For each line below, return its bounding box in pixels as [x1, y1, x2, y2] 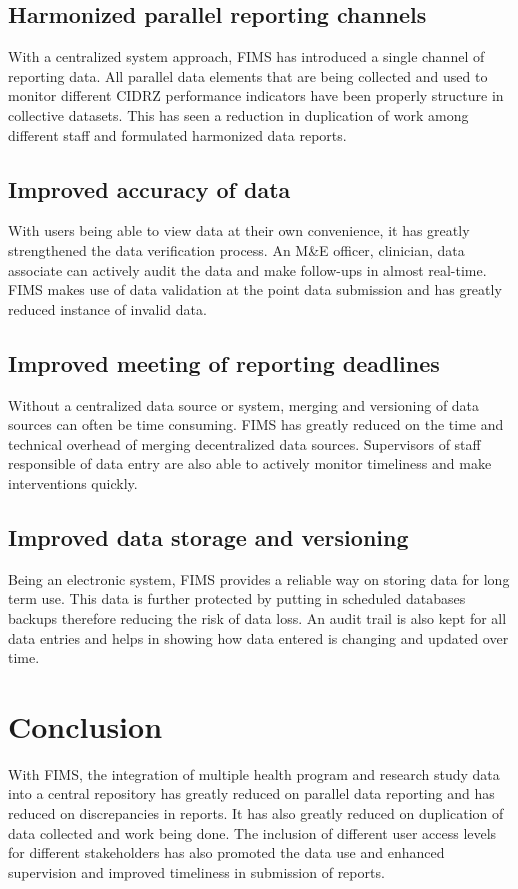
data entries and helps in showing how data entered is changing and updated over [8, 627, 509, 648]
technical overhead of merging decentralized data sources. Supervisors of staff [8, 433, 481, 454]
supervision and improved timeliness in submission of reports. [8, 861, 385, 882]
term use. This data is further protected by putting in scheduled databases [8, 588, 466, 609]
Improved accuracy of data [8, 173, 291, 204]
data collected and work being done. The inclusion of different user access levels [8, 822, 497, 843]
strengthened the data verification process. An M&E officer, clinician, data [8, 239, 465, 260]
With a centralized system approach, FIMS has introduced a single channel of [8, 46, 485, 67]
